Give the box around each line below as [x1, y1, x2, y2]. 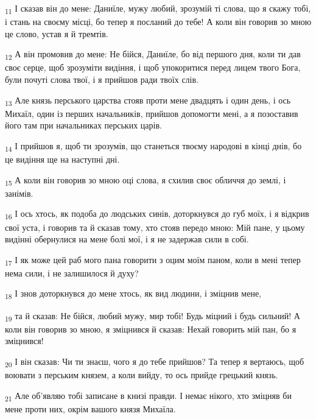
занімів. [5, 186, 33, 199]
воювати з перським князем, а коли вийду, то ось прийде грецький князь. [5, 368, 278, 381]
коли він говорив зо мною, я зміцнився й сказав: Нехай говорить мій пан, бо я [5, 322, 297, 335]
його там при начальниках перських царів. [5, 119, 162, 132]
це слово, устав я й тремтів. [5, 27, 108, 40]
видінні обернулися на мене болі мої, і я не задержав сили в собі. [5, 233, 249, 245]
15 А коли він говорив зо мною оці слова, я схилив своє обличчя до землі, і [5, 173, 286, 188]
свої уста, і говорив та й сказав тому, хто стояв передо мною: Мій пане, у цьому [5, 220, 305, 233]
